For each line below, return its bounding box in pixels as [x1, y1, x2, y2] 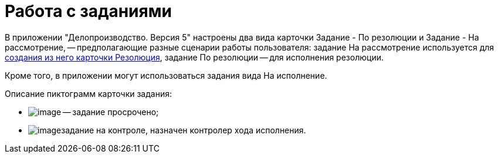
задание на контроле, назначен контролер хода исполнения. [61, 125, 306, 135]
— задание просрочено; [62, 106, 159, 117]
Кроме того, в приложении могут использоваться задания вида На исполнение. [5, 70, 327, 80]
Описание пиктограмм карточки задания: [5, 88, 172, 99]
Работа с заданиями [5, 1, 172, 21]
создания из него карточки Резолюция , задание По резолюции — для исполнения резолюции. [5, 52, 384, 62]
